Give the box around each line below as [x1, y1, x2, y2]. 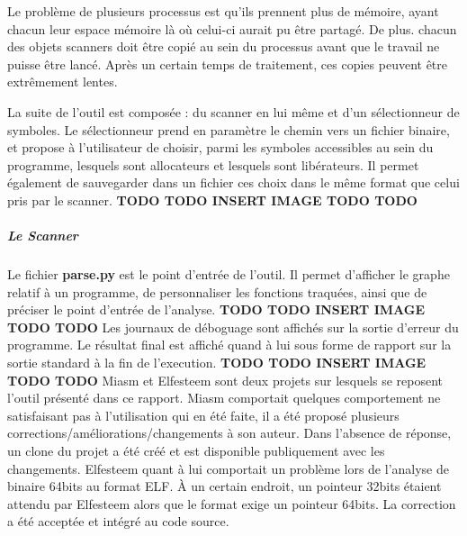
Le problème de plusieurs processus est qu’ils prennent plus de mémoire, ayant [7, 2, 439, 20]
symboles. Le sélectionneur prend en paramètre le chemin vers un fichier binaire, [7, 120, 450, 139]
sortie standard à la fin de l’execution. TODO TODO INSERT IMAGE [7, 353, 427, 372]
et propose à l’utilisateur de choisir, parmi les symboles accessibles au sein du [7, 138, 434, 157]
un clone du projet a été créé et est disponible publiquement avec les [7, 441, 385, 460]
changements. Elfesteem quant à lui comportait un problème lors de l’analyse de [7, 459, 449, 477]
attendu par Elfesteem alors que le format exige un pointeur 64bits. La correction [7, 494, 456, 513]
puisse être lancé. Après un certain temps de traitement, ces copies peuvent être [7, 54, 448, 73]
